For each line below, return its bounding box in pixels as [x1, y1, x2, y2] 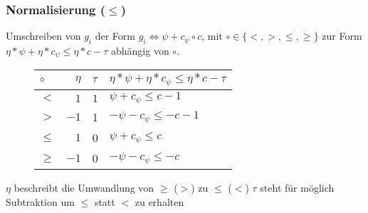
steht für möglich [260, 180, 335, 195]
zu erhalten [135, 194, 184, 209]
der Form [95, 28, 135, 43]
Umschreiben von [6, 28, 81, 43]
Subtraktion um [6, 194, 75, 209]
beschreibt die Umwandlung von [14, 180, 154, 195]
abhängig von [110, 43, 169, 58]
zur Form [322, 28, 362, 43]
